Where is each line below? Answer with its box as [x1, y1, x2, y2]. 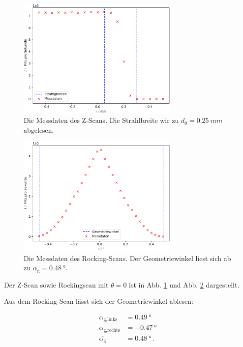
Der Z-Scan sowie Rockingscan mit [4, 279, 109, 289]
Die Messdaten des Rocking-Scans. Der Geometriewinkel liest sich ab [24, 253, 231, 263]
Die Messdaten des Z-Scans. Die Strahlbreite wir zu [24, 115, 179, 125]
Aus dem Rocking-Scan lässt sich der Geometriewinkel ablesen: [4, 296, 193, 306]
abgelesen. [24, 124, 54, 135]
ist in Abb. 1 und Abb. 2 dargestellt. [129, 279, 240, 289]
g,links [103, 317, 118, 322]
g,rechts [103, 327, 120, 333]
